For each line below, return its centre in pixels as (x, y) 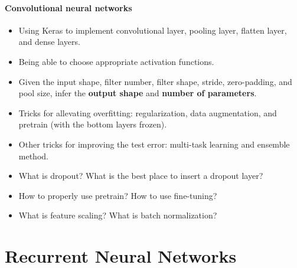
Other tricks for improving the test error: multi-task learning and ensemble (154, 144)
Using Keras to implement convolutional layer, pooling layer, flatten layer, (153, 30)
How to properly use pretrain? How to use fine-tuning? (118, 195)
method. (33, 156)
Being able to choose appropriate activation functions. (116, 61)
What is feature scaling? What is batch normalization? (118, 215)
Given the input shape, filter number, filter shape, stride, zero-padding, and (155, 81)
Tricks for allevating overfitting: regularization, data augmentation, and (148, 112)
